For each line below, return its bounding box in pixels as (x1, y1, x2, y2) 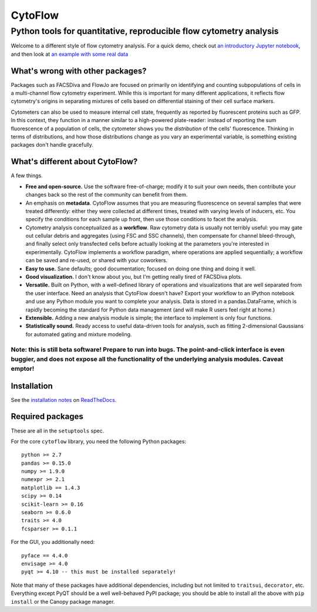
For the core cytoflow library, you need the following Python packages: (11, 438, 187, 445)
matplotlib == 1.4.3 (21, 484, 80, 491)
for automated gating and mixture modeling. (25, 330, 132, 337)
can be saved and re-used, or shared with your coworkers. (25, 257, 168, 264)
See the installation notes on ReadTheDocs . (11, 396, 117, 403)
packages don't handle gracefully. (11, 141, 94, 148)
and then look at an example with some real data (11, 50, 129, 58)
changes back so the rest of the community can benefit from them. (25, 191, 188, 198)
